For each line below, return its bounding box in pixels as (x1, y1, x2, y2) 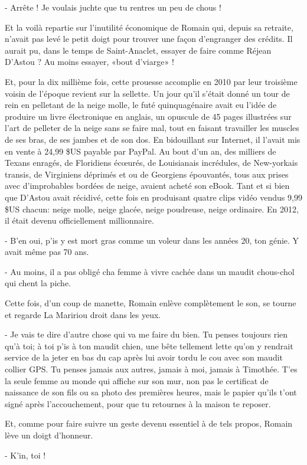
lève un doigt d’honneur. (5, 429, 93, 441)
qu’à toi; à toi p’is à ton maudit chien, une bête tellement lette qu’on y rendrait (5, 339, 293, 352)
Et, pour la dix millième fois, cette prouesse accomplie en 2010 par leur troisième (5, 75, 298, 87)
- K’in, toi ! (5, 448, 46, 461)
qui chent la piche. (5, 277, 71, 289)
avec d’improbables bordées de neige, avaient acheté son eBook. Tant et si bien (5, 179, 290, 192)
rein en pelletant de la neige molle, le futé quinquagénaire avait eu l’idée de (5, 99, 277, 111)
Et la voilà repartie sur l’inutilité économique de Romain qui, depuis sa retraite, (5, 21, 293, 33)
